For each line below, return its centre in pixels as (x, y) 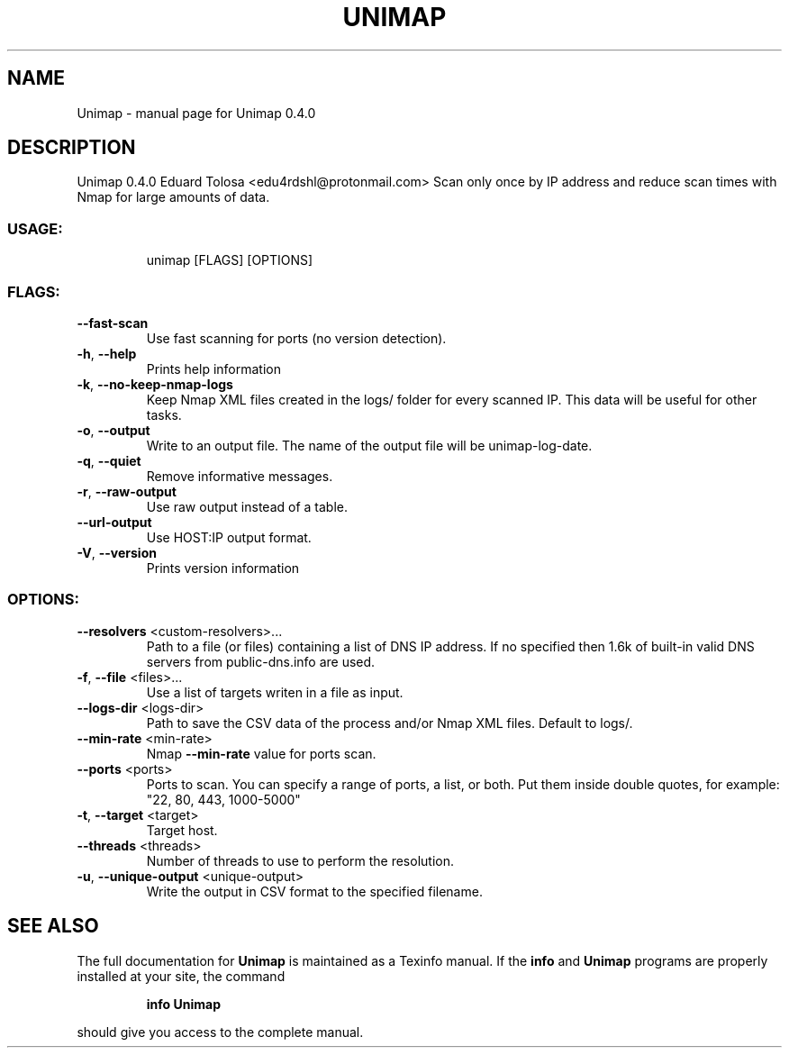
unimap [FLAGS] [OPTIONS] (230, 260)
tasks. (164, 414)
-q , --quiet (109, 460)
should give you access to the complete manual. (220, 1032)
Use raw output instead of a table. (247, 506)
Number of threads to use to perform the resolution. (300, 860)
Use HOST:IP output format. (229, 537)
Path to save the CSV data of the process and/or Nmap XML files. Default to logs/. (390, 723)
